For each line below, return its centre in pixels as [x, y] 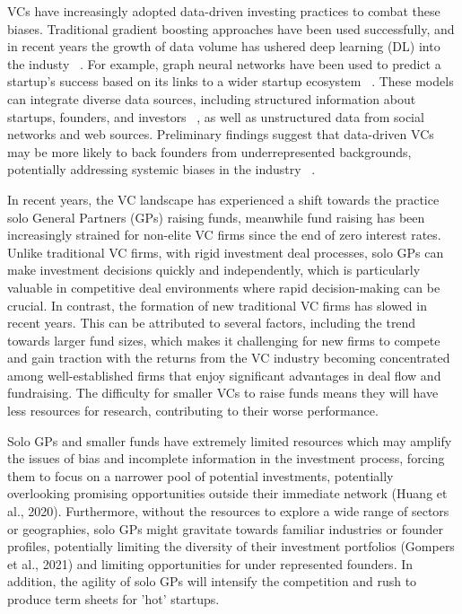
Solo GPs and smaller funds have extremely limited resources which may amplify [230, 440]
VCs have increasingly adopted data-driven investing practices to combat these [224, 11]
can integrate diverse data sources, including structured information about [212, 98]
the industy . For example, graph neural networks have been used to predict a [224, 63]
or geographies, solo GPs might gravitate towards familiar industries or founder [226, 528]
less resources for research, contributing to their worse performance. [193, 411]
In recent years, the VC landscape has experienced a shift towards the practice [223, 199]
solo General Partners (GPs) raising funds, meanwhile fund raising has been [216, 217]
